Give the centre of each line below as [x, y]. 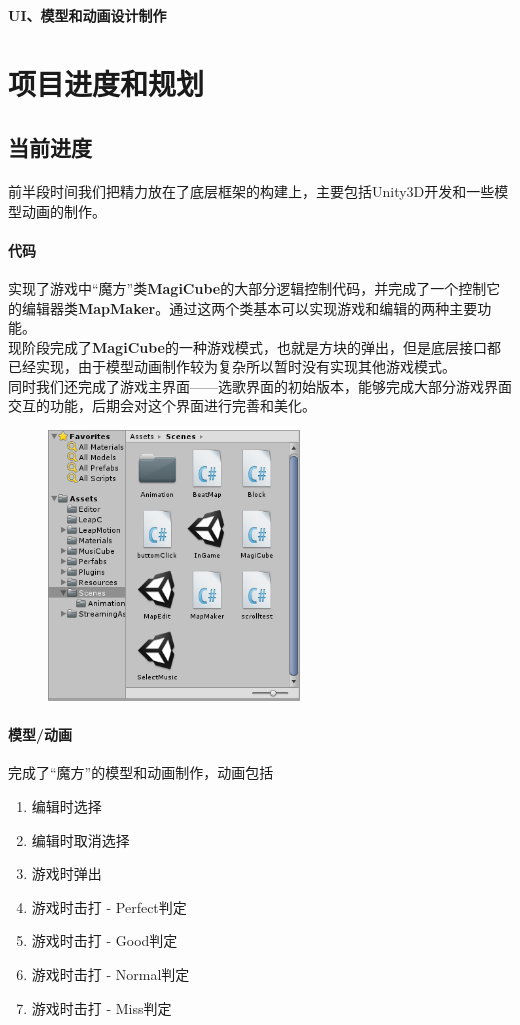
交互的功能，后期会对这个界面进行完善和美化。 [162, 405]
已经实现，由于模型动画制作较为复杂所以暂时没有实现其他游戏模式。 [232, 366]
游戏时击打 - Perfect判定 [109, 906]
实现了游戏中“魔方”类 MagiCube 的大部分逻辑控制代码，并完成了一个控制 [247, 287]
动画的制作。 [63, 210]
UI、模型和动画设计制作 [87, 14]
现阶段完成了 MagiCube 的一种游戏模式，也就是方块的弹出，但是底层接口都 [254, 346]
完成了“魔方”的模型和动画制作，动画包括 [141, 772]
